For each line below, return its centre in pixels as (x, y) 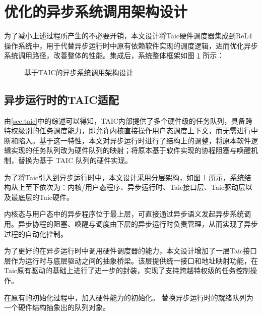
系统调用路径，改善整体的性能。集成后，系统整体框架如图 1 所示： (114, 55)
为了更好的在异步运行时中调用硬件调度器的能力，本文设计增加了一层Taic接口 (131, 251)
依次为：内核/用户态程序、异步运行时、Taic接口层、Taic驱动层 (142, 187)
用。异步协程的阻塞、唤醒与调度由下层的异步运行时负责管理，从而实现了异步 (131, 224)
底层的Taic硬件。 (46, 197)
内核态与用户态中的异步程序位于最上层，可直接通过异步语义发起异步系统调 (127, 214)
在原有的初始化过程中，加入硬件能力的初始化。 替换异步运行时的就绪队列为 (129, 297)
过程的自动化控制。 (36, 233)
